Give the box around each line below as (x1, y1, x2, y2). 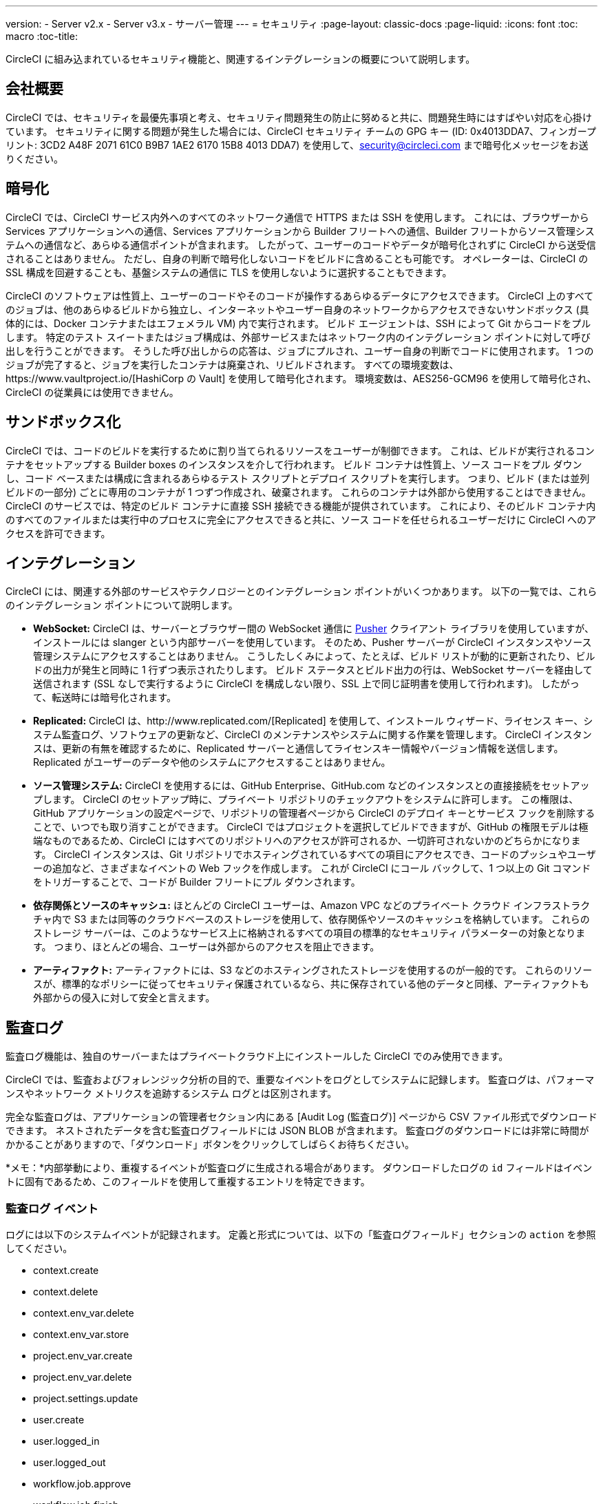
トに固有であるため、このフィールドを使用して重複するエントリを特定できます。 (6, 1176, 370, 1188)
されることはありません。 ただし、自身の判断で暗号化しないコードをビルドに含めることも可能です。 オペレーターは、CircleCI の (6, 252, 589, 264)
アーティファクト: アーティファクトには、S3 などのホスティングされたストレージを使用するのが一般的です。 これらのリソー (33, 964, 593, 976)
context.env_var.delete (33, 1306, 134, 1319)
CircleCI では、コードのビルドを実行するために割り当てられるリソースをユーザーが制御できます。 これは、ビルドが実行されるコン (6, 444, 595, 457)
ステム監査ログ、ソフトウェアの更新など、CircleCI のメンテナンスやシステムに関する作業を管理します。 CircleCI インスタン (33, 729, 592, 741)
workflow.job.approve (33, 1477, 131, 1490)
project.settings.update (33, 1392, 138, 1404)
